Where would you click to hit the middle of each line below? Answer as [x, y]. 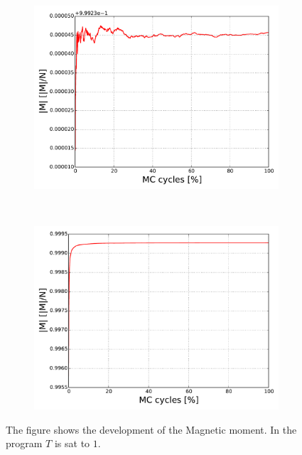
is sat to [72, 443]
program [24, 443]
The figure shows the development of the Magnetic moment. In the [151, 429]
